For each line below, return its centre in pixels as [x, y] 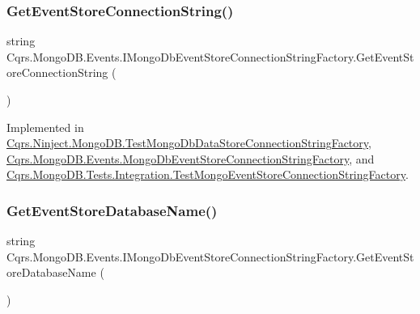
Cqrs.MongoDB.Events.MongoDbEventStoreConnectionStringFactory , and [191, 158]
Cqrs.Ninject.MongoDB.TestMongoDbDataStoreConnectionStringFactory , [189, 143]
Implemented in [45, 127]
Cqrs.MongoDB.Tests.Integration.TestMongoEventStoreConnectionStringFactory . [208, 174]
